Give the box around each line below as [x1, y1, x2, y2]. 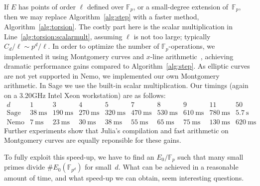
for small [85, 162, 112, 172]
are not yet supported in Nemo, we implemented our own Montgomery [4, 70, 220, 81]
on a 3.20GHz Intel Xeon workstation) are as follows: [4, 90, 166, 100]
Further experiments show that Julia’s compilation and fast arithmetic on [4, 125, 229, 135]
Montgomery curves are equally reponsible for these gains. [4, 135, 181, 145]
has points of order [18, 1, 76, 11]
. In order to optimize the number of [48, 41, 159, 51]
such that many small [177, 151, 244, 162]
